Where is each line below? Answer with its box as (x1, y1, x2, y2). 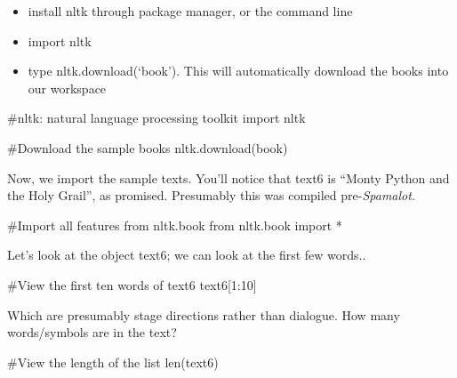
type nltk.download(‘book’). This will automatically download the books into (28, 61, 449, 80)
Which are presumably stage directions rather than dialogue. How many (7, 305, 400, 324)
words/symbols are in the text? (7, 323, 177, 342)
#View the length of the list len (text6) (7, 352, 219, 371)
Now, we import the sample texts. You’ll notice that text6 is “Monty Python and (7, 168, 450, 187)
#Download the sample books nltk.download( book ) (7, 138, 288, 157)
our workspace (28, 78, 107, 97)
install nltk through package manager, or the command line (28, 2, 353, 20)
